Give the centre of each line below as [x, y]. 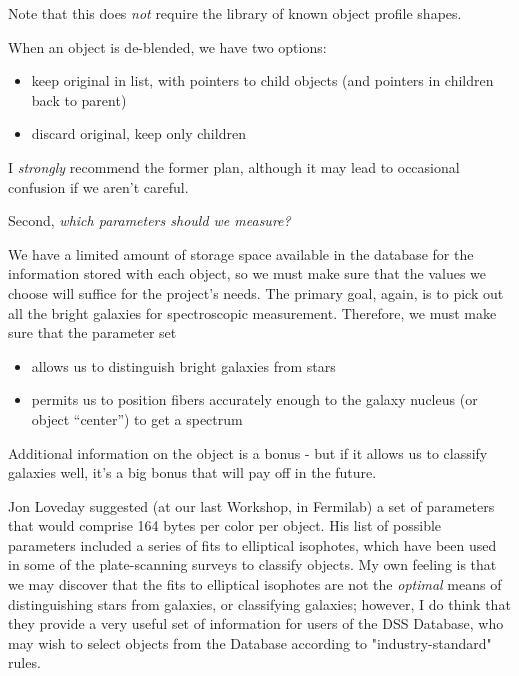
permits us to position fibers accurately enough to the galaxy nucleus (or [254, 399]
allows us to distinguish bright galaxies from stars [183, 365]
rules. [24, 662]
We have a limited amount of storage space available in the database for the [241, 253]
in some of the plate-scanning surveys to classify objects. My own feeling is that [252, 564]
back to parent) [79, 99]
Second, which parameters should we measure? [149, 220]
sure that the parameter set [92, 332]
